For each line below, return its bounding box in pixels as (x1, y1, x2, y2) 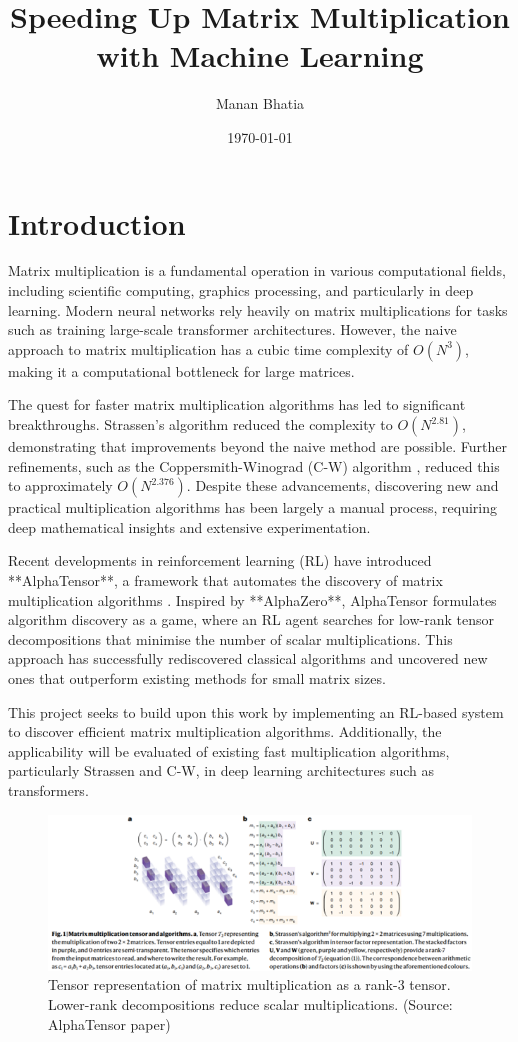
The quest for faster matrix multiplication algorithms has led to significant (8, 394, 466, 415)
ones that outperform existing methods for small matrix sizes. (8, 667, 386, 688)
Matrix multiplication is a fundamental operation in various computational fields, (8, 260, 506, 281)
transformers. (8, 779, 89, 800)
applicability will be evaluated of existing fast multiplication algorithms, (8, 740, 450, 761)
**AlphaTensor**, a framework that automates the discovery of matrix (8, 569, 443, 590)
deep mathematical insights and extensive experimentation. (8, 516, 371, 537)
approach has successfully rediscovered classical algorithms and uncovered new (8, 648, 488, 669)
